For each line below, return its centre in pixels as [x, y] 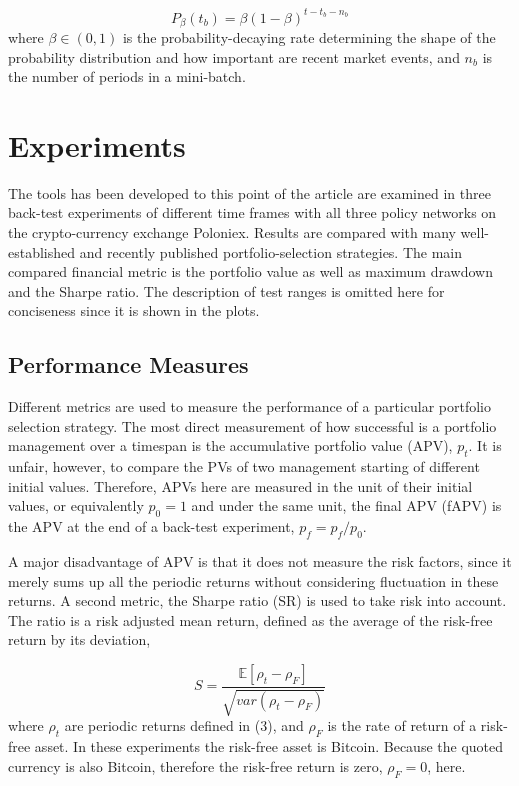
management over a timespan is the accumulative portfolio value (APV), [230, 445]
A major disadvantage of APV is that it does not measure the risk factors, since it [260, 560]
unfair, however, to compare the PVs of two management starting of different [244, 466]
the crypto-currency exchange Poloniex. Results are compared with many [232, 232]
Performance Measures [128, 364]
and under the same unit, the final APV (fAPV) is [346, 505]
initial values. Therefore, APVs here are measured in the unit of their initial [240, 485]
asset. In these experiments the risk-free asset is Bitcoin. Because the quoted [269, 746]
